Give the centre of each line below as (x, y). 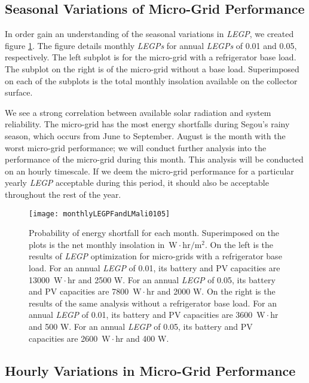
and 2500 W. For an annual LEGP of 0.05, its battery (177, 279)
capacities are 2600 (63, 338)
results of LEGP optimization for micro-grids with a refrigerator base (155, 256)
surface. (19, 92)
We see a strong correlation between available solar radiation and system (138, 112)
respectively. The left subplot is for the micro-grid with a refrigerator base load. (151, 57)
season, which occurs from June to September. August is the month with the (145, 135)
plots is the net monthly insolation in (97, 244)
